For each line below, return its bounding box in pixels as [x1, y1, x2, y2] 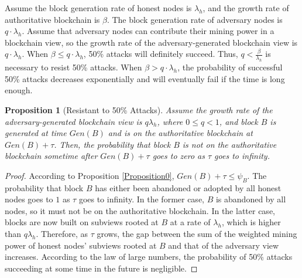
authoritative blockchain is [5, 13, 100, 25]
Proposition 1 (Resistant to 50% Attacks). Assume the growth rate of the [5, 103, 273, 116]
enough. [5, 84, 33, 96]
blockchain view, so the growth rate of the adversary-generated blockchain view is [5, 36, 298, 48]
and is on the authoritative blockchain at [108, 127, 253, 139]
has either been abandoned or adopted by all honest [95, 181, 282, 194]
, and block [219, 115, 258, 127]
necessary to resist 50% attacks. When [5, 61, 142, 73]
